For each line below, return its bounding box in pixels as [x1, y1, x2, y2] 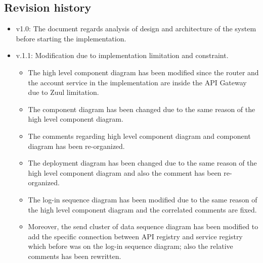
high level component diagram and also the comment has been [28, 167, 222, 178]
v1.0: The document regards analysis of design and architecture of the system [16, 23, 256, 34]
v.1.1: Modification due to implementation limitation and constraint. [16, 50, 229, 61]
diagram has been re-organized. [28, 140, 125, 151]
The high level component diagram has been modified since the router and [28, 67, 259, 77]
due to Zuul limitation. [28, 87, 99, 97]
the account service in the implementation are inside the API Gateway [28, 77, 247, 87]
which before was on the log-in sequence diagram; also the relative [28, 241, 233, 251]
